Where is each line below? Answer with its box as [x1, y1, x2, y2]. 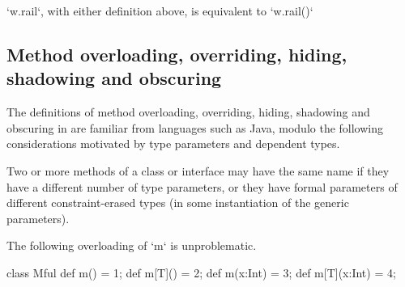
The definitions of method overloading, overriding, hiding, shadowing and [6, 103, 370, 120]
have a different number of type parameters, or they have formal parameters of [6, 178, 398, 195]
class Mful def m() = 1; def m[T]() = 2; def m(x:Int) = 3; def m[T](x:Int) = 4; [6, 264, 396, 281]
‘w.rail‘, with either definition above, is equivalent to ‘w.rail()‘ [6, 2, 313, 19]
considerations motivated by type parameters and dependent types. [6, 135, 340, 152]
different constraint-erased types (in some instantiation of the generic [6, 194, 349, 211]
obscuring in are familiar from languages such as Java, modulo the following [6, 119, 384, 136]
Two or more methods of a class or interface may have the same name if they [6, 162, 390, 179]
